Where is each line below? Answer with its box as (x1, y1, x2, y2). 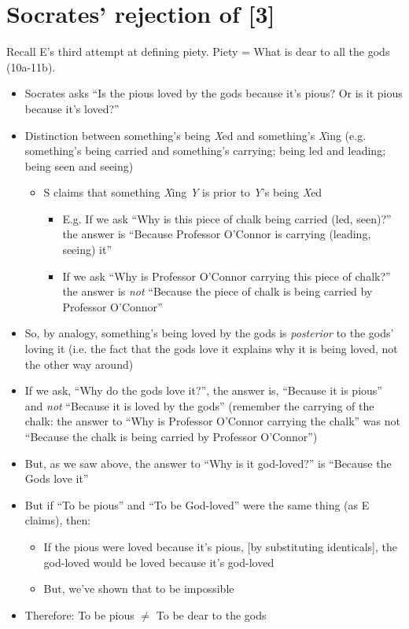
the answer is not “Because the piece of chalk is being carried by (62, 283, 373, 300)
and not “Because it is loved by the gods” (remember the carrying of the (24, 397, 374, 414)
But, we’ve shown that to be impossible (43, 580, 234, 597)
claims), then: (24, 512, 91, 528)
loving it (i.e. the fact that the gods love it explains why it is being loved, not (24, 340, 398, 357)
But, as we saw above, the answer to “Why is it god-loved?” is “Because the (24, 454, 392, 471)
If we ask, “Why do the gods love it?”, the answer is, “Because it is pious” (24, 382, 382, 399)
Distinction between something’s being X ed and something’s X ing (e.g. (24, 127, 367, 143)
